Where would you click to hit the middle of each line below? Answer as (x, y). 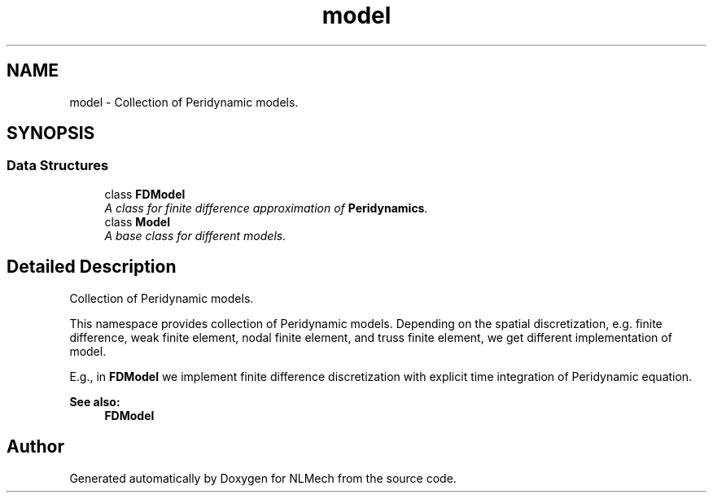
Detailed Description (92, 267)
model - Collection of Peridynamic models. (184, 102)
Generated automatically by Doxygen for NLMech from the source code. (263, 478)
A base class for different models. (195, 235)
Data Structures (58, 166)
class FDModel (145, 194)
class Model (137, 221)
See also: (95, 401)
